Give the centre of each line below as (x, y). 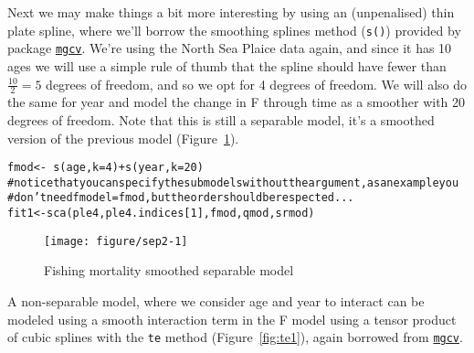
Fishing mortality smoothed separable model (169, 270)
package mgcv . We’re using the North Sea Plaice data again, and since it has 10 (230, 48)
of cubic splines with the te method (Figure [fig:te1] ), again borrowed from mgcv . (235, 337)
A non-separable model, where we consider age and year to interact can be (216, 300)
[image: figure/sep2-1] (116, 241)
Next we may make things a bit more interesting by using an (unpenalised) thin (231, 12)
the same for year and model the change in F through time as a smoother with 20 (237, 102)
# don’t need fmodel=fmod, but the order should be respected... (181, 198)
